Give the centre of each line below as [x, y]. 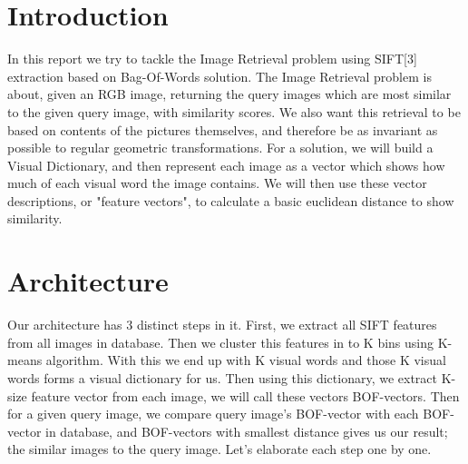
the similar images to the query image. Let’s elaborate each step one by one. [219, 449]
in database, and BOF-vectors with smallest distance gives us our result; [247, 431]
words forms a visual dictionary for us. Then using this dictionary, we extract [222, 377]
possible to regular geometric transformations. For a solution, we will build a [220, 148]
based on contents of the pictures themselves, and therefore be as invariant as [223, 129]
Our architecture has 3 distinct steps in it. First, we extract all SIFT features [222, 325]
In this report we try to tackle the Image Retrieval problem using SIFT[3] [212, 59]
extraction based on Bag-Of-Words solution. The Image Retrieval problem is [219, 76]
